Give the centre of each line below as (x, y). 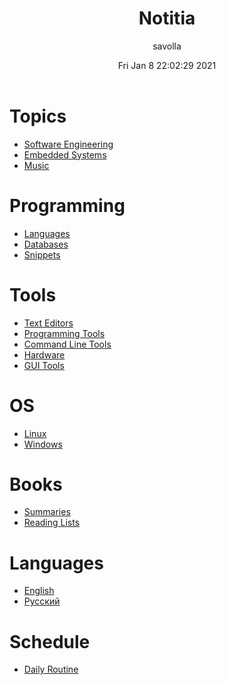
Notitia (167, 18)
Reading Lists (52, 523)
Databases (46, 244)
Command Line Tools (67, 344)
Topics (38, 116)
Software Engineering (68, 144)
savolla (167, 46)
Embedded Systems (65, 154)
